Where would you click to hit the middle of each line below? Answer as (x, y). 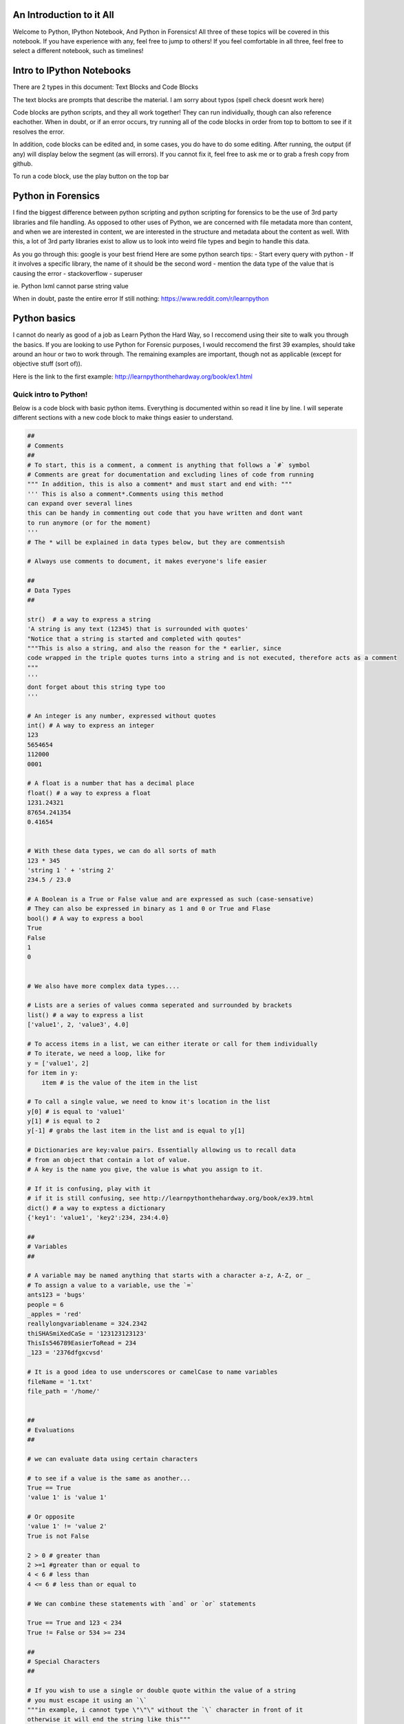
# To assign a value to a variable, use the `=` (111, 1285)
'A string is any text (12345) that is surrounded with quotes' (138, 629)
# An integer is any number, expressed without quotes (121, 716)
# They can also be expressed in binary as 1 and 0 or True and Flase (149, 909)
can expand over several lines (80, 504)
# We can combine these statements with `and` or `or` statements (141, 1604)
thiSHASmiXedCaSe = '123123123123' (87, 1333)
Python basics (44, 318)
